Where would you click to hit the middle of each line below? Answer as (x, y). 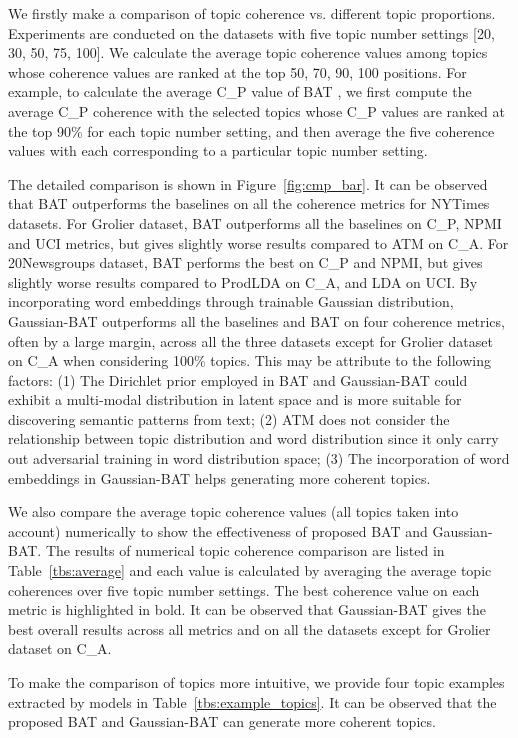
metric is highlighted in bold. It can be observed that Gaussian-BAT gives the (247, 609)
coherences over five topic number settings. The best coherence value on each (244, 589)
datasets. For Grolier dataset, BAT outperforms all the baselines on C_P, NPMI (255, 222)
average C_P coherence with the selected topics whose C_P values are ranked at (256, 110)
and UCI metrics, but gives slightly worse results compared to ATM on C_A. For (258, 242)
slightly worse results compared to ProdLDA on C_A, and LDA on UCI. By (243, 281)
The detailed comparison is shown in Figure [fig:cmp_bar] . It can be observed (248, 183)
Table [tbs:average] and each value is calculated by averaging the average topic (250, 570)
